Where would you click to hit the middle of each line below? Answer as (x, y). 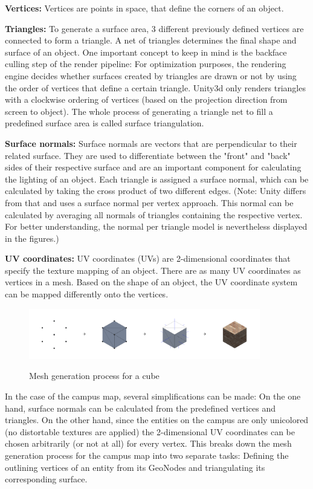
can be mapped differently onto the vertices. (87, 294)
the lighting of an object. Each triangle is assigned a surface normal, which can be (157, 179)
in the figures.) (32, 238)
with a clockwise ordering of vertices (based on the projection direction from (146, 99)
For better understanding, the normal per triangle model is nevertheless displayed (156, 226)
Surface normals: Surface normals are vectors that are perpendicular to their (151, 143)
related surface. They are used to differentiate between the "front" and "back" (148, 155)
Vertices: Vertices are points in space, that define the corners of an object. (144, 8)
